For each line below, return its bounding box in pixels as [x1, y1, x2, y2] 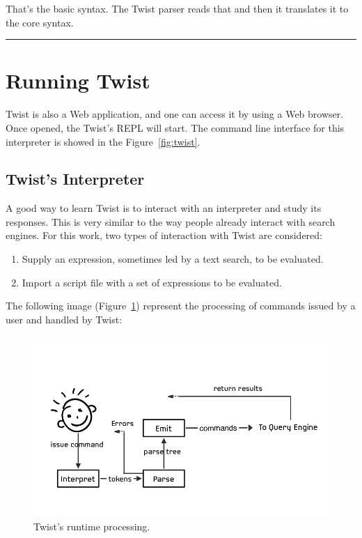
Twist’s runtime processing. [33, 518, 150, 533]
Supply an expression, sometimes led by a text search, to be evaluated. [22, 252, 324, 266]
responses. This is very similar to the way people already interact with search [6, 214, 336, 229]
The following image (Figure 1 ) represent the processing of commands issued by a [6, 298, 356, 313]
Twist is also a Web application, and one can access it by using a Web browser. [6, 107, 344, 121]
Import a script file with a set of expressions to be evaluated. [22, 275, 282, 289]
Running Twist [6, 66, 150, 95]
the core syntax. [6, 15, 74, 29]
